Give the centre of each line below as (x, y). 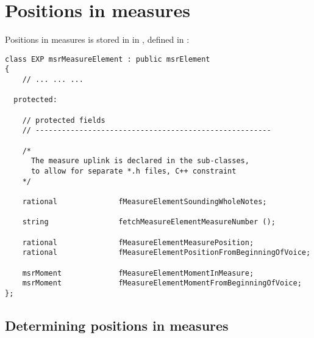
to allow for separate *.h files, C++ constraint (134, 171)
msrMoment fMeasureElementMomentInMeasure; (138, 273)
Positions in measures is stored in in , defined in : (97, 39)
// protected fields (64, 120)
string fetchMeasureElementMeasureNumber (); (149, 222)
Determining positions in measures (117, 325)
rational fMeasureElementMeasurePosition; (138, 242)
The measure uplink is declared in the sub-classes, (140, 161)
